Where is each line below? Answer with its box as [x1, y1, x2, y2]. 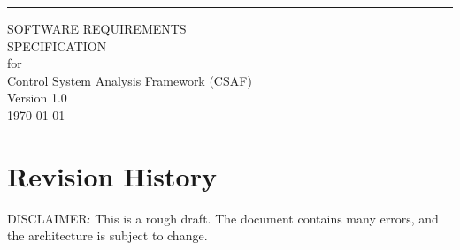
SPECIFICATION [7, 36, 107, 55]
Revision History [7, 157, 217, 193]
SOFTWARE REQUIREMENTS [7, 19, 187, 37]
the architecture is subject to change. [7, 226, 208, 245]
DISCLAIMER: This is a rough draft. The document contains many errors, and [7, 208, 439, 227]
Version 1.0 [7, 88, 67, 107]
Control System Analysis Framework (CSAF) [7, 71, 252, 89]
